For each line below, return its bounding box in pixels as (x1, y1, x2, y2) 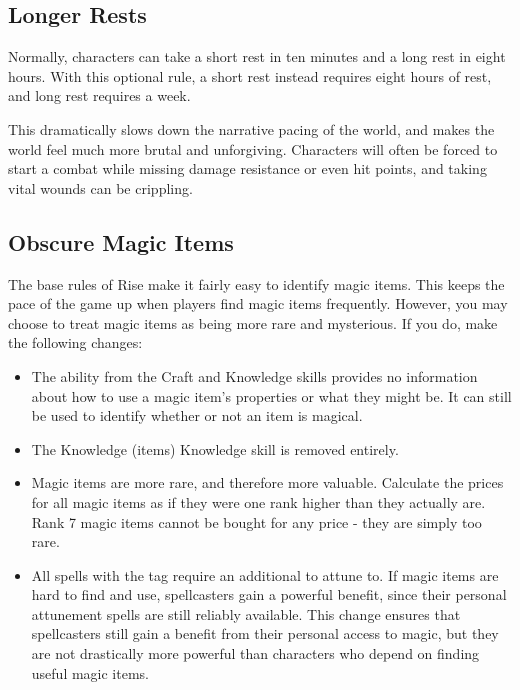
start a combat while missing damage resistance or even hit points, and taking (8, 158, 487, 179)
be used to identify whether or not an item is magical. (31, 405, 363, 426)
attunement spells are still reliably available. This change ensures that (31, 603, 461, 624)
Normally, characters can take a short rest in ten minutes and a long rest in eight (8, 46, 506, 67)
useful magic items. (31, 662, 149, 683)
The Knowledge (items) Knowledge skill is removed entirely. (31, 438, 399, 459)
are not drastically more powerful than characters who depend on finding (31, 643, 480, 664)
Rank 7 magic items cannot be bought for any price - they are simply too (31, 511, 482, 532)
